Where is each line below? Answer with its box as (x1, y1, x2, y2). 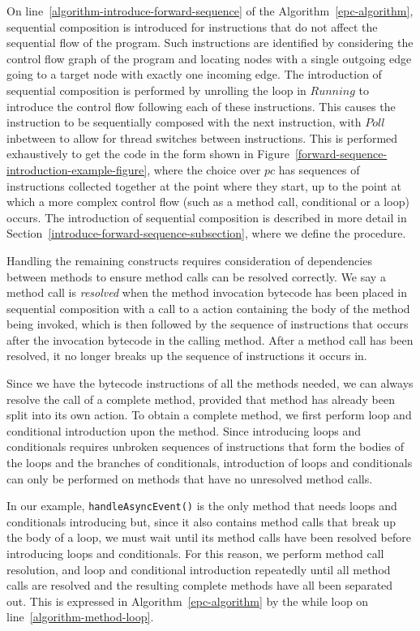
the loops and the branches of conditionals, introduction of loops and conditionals (6, 454, 413, 471)
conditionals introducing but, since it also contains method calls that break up (6, 513, 396, 530)
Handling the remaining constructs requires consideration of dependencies (6, 251, 372, 268)
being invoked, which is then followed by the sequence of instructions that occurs (6, 315, 409, 333)
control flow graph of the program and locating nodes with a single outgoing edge (6, 49, 412, 67)
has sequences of (278, 161, 360, 178)
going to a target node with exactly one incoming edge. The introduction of (6, 66, 382, 83)
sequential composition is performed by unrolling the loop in (6, 81, 306, 98)
